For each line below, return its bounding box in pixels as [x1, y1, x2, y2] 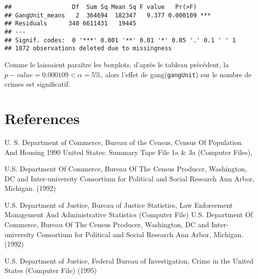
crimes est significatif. [4, 79, 71, 89]
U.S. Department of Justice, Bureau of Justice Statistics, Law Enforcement [4, 199, 233, 210]
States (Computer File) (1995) [4, 265, 97, 276]
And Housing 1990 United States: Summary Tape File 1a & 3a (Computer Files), [4, 146, 253, 157]
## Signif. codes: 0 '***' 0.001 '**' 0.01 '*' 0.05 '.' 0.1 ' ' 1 [4, 36, 236, 44]
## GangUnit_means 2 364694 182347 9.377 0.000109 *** [4, 11, 211, 19]
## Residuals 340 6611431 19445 [4, 20, 136, 27]
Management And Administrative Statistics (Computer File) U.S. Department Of [4, 209, 253, 220]
